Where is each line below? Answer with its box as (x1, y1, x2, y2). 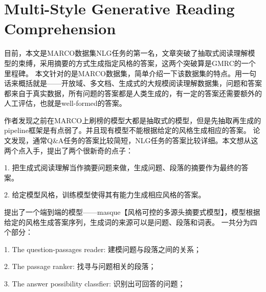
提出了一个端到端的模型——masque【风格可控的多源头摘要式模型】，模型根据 (4, 207, 260, 217)
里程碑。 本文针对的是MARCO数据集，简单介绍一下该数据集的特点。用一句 (4, 68, 256, 78)
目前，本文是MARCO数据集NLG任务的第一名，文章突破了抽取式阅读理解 (4, 48, 248, 58)
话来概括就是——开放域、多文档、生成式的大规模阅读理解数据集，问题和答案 (4, 78, 262, 88)
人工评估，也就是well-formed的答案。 (4, 98, 126, 108)
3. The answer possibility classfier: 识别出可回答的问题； (4, 278, 185, 288)
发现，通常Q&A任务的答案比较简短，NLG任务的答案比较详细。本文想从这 (11, 135, 258, 146)
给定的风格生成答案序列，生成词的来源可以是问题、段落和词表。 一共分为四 (4, 216, 257, 227)
